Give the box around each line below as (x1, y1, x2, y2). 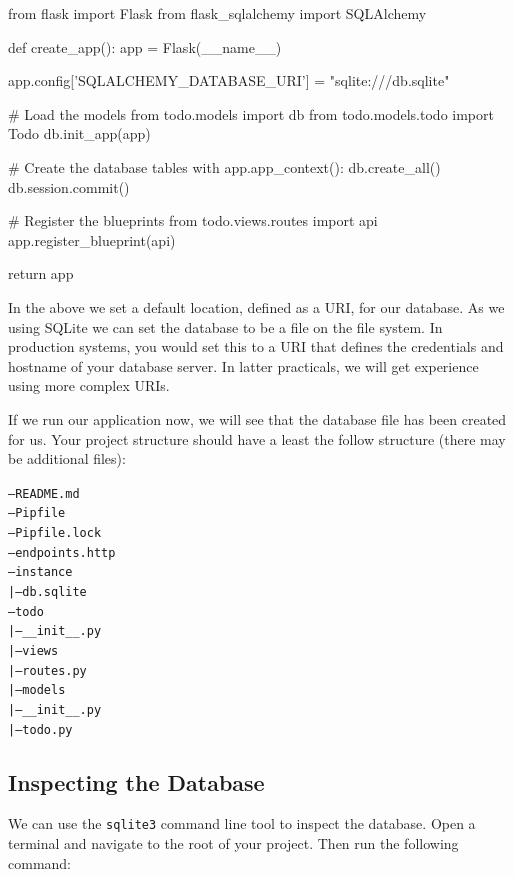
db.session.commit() (8, 176, 130, 197)
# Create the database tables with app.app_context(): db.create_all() (8, 156, 441, 177)
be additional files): (8, 448, 126, 469)
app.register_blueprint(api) (8, 229, 176, 250)
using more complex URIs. (8, 375, 170, 396)
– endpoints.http (8, 545, 116, 560)
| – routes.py (8, 663, 87, 678)
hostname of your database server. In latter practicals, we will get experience (8, 355, 479, 376)
